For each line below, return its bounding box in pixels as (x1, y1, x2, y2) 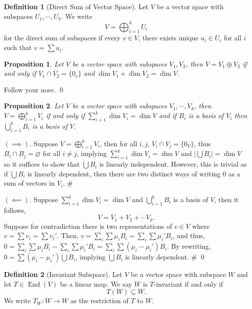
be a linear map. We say (60, 278, 132, 289)
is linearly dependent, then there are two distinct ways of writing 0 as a (27, 168, 240, 178)
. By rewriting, (167, 241, 211, 251)
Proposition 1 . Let (4, 58, 64, 69)
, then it (214, 194, 239, 205)
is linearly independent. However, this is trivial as (99, 159, 247, 169)
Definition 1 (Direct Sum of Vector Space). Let (4, 1, 149, 11)
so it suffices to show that (4, 159, 80, 169)
